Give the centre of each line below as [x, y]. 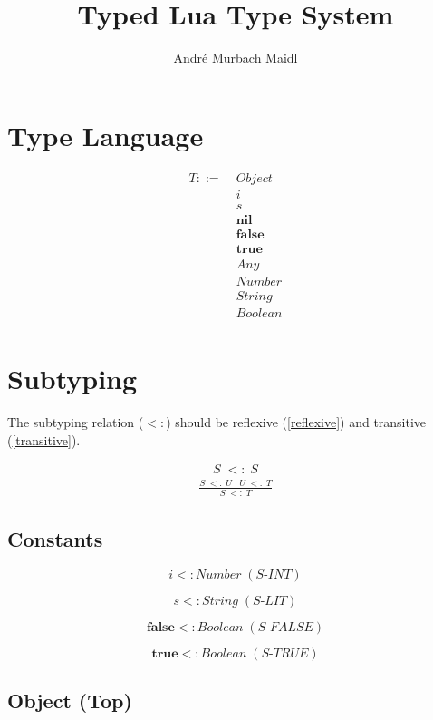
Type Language [106, 135]
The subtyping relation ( [76, 422]
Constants [55, 539]
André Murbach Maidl [236, 58]
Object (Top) [70, 701]
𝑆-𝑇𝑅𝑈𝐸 [285, 653]
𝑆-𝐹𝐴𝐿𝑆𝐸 [285, 627]
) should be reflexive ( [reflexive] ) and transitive [296, 422]
